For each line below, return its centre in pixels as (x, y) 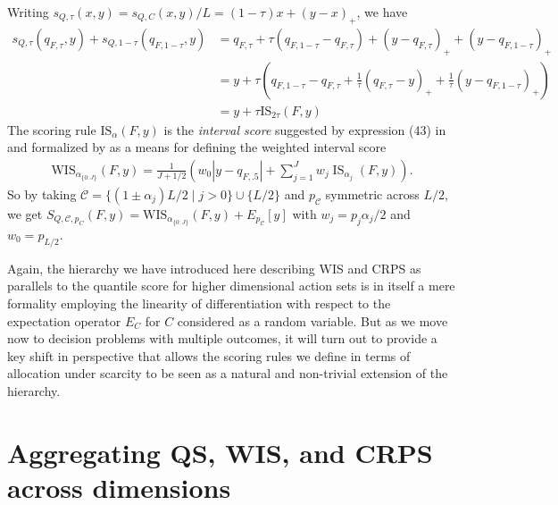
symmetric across (372, 194)
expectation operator (64, 320)
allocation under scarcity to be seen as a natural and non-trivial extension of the (228, 373)
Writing (28, 12)
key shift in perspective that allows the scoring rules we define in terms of (209, 355)
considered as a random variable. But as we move (312, 320)
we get (25, 213)
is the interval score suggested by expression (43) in (305, 129)
